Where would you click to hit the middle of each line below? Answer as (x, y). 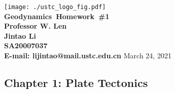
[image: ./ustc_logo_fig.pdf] (55, 7)
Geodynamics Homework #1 (57, 16)
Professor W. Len (36, 26)
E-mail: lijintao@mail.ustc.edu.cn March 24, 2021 (88, 56)
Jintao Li (20, 35)
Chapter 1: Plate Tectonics (76, 83)
